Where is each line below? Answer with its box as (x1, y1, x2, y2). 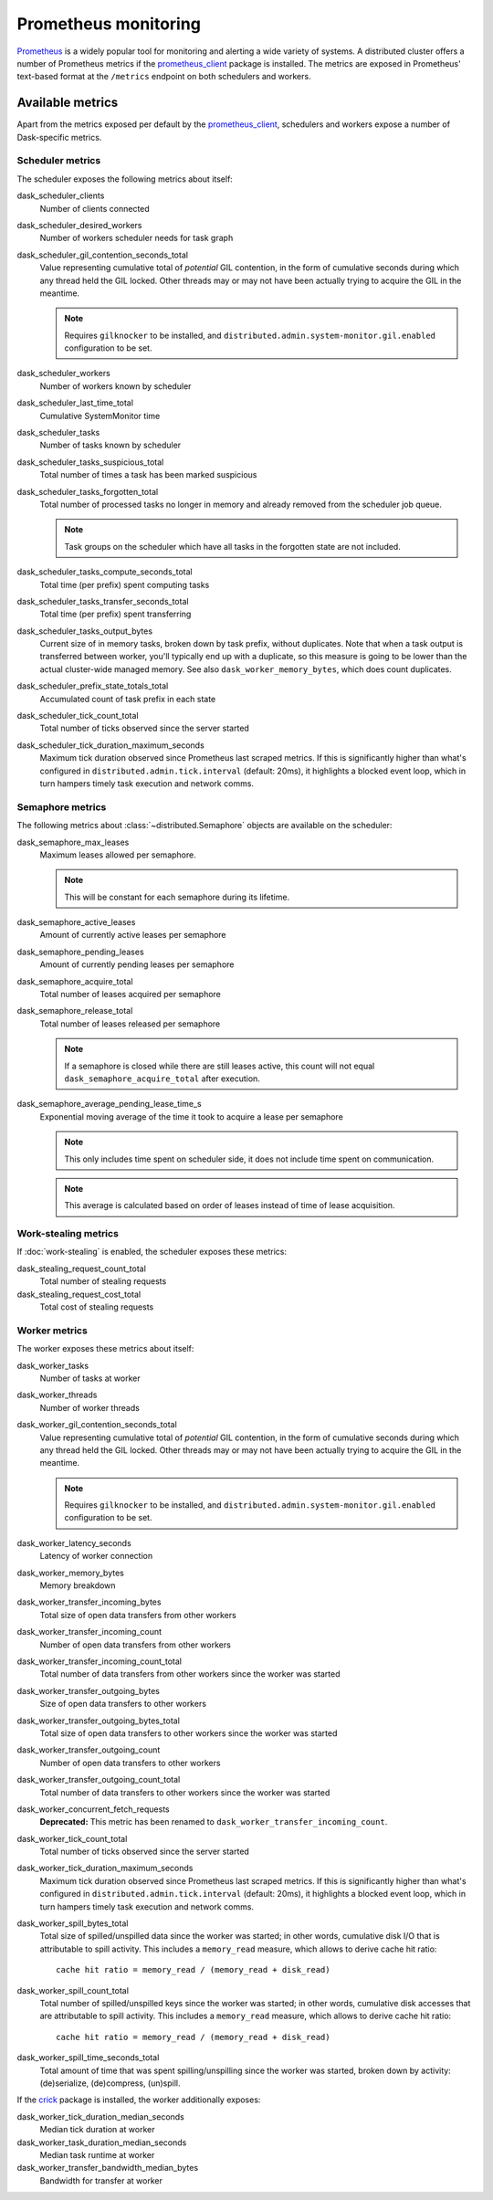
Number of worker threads (39, 1402, 141, 1413)
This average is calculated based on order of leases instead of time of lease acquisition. (64, 1200, 395, 1211)
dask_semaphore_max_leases (16, 837, 130, 847)
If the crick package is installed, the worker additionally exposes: (16, 2094, 261, 2105)
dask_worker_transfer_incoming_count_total (16, 1656, 183, 1667)
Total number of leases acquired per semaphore (39, 989, 221, 1000)
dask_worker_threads (16, 1389, 98, 1401)
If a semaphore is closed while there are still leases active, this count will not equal (64, 1060, 375, 1071)
